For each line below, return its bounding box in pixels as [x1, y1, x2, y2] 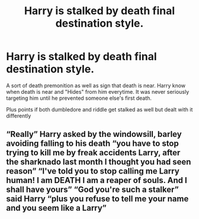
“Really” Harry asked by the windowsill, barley [6, 129, 182, 139]
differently [6, 112, 31, 119]
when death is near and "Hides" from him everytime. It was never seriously [6, 88, 190, 95]
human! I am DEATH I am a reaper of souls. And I [6, 175, 188, 185]
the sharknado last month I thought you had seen [6, 157, 191, 167]
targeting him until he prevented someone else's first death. [6, 94, 152, 102]
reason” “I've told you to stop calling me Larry [6, 166, 179, 176]
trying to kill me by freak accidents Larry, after [6, 148, 181, 158]
